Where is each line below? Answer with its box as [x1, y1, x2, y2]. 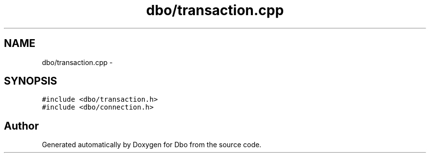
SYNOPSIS [4, 75, 57, 88]
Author [4, 119, 39, 132]
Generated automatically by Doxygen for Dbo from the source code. [42, 140, 262, 149]
